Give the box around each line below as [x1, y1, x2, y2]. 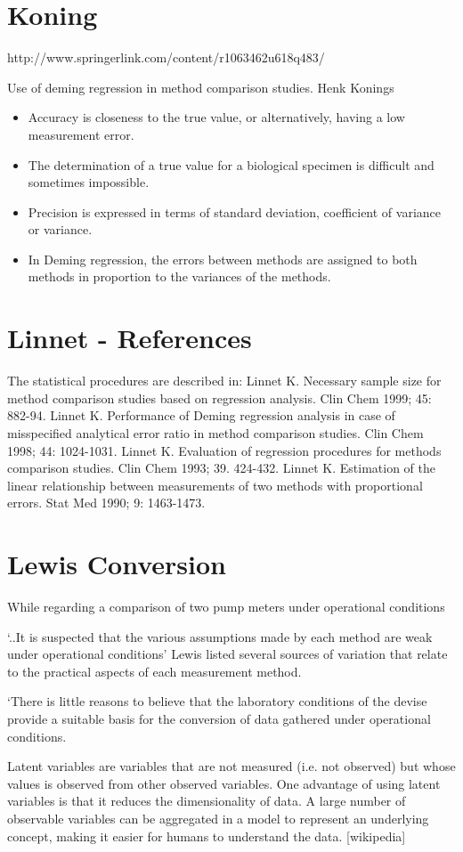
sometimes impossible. [28, 173, 150, 191]
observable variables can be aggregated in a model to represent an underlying [7, 809, 429, 827]
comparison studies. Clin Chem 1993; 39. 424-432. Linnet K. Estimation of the [7, 458, 436, 477]
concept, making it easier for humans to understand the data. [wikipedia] [7, 826, 406, 845]
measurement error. [28, 125, 134, 143]
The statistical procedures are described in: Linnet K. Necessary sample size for [7, 371, 442, 390]
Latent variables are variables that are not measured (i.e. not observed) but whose [7, 757, 456, 775]
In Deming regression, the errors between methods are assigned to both [28, 249, 418, 268]
